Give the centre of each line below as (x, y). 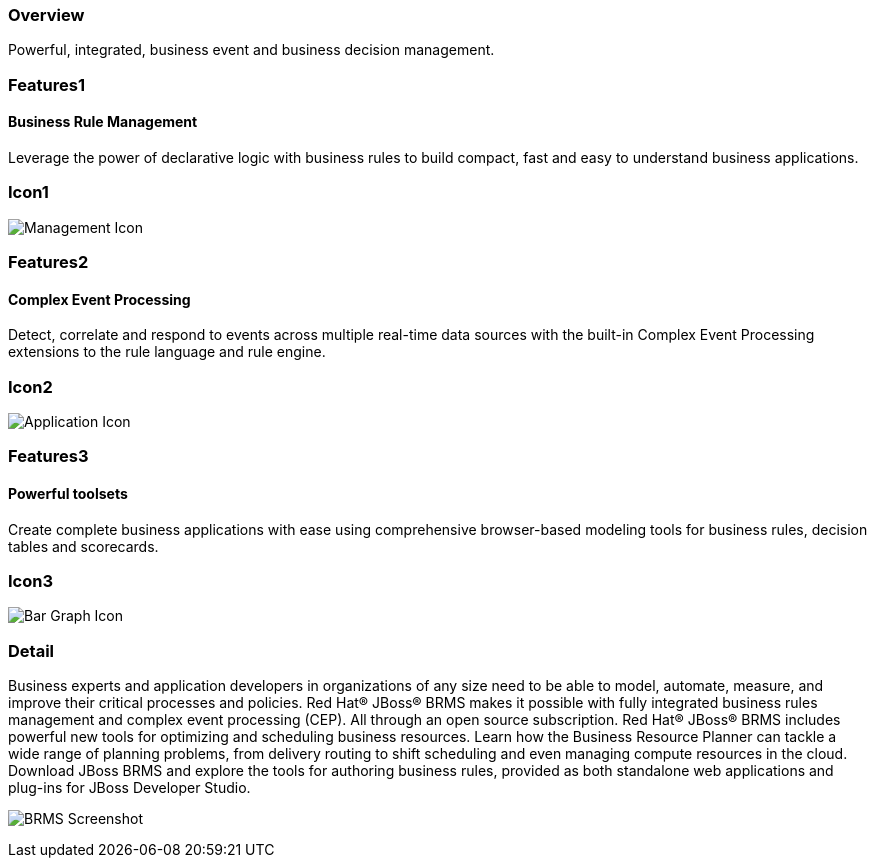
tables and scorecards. (83, 546)
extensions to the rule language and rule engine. (167, 352)
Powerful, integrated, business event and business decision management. (251, 50)
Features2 (48, 262)
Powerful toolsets (68, 494)
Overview (46, 15)
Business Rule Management (103, 122)
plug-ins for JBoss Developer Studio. (129, 788)
